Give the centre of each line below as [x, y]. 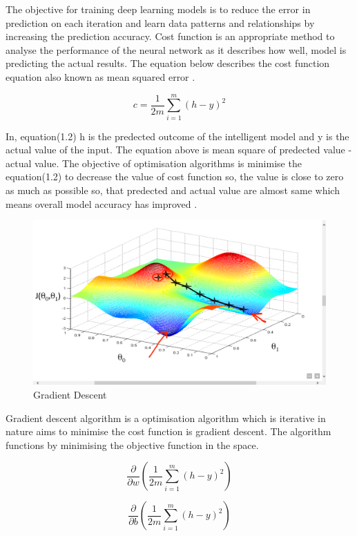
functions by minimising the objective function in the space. [132, 444]
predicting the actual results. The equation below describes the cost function [168, 63]
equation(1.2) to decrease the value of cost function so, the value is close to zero [175, 176]
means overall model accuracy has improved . [102, 203]
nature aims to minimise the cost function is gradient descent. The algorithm [168, 431]
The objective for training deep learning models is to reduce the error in [158, 9]
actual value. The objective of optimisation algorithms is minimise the [154, 163]
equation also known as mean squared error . [100, 76]
